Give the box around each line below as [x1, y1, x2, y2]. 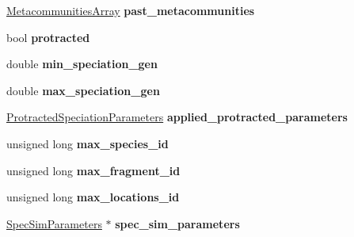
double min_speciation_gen [6, 55, 158, 72]
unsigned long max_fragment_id [6, 162, 181, 178]
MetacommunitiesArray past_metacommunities [6, 2, 255, 18]
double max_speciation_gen [6, 82, 160, 98]
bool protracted [6, 29, 90, 45]
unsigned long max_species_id [6, 135, 169, 151]
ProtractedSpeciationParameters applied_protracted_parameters [6, 109, 348, 125]
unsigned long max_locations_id [6, 189, 180, 205]
